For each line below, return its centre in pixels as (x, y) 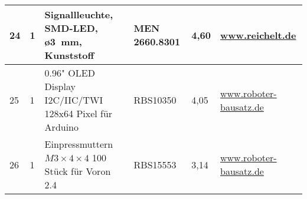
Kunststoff (69, 55)
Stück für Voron (78, 171)
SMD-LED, (71, 28)
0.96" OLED (70, 73)
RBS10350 (155, 100)
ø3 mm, (63, 42)
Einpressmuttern (79, 144)
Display (60, 86)
